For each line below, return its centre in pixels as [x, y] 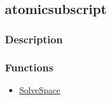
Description [34, 39]
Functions [29, 67]
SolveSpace [40, 89]
